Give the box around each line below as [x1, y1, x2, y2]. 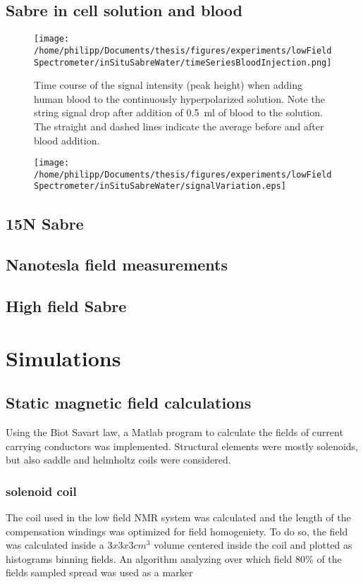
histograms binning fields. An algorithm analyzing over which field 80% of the [6, 551, 342, 566]
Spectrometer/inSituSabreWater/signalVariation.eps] [34, 181, 286, 192]
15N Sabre [6, 212, 84, 234]
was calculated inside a [6, 538, 104, 552]
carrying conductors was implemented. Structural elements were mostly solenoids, [6, 438, 358, 453]
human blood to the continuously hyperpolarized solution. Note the [34, 91, 325, 106]
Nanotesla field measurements [6, 254, 228, 275]
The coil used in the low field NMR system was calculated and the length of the [6, 510, 351, 525]
